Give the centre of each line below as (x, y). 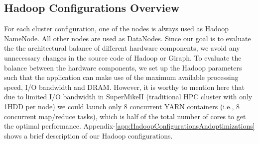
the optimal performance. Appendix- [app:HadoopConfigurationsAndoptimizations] (129, 126)
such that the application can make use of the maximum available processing (121, 77)
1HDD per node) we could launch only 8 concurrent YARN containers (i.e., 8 (122, 106)
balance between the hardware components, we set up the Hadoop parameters (123, 67)
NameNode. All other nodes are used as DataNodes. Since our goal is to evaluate (128, 38)
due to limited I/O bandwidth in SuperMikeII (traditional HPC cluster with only (128, 97)
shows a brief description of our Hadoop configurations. (88, 135)
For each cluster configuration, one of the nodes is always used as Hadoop (117, 29)
